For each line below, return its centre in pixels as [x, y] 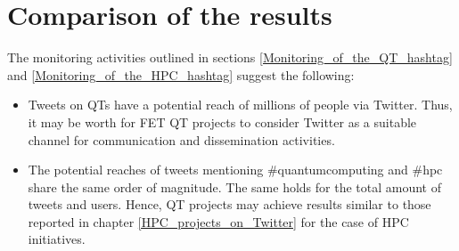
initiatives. [57, 239]
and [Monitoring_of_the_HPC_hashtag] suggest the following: [181, 74]
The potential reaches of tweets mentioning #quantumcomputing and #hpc [235, 170]
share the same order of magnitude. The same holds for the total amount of [235, 186]
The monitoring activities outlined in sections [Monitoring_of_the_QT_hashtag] [230, 57]
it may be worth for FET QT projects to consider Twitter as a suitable [222, 121]
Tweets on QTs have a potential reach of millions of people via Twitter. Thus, [240, 105]
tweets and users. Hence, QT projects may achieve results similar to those [229, 204]
